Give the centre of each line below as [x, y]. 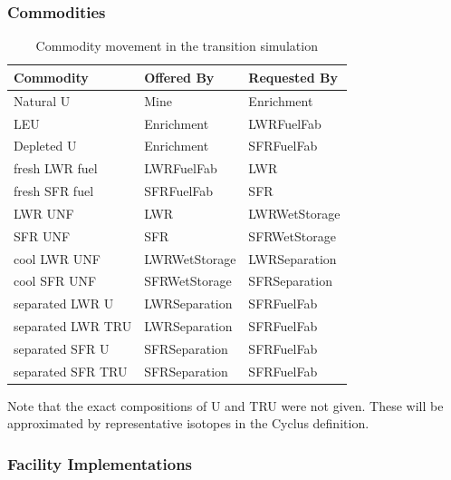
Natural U [42, 100]
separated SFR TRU [71, 371]
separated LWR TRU [73, 326]
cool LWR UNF [57, 258]
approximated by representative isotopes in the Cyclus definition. [188, 423]
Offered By [179, 77]
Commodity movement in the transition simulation [177, 46]
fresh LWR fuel [56, 168]
